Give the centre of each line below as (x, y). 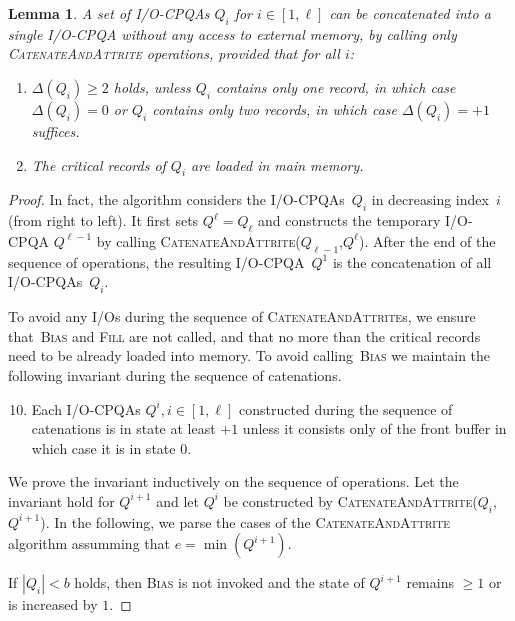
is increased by (53, 604)
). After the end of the (427, 240)
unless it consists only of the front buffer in (374, 428)
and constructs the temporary (349, 220)
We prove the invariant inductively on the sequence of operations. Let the (233, 481)
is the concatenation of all (412, 261)
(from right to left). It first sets (103, 220)
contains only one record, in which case (336, 86)
